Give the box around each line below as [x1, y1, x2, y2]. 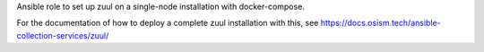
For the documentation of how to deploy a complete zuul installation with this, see [16, 18, 319, 29]
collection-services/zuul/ [16, 30, 109, 40]
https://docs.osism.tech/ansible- [320, 18, 441, 29]
